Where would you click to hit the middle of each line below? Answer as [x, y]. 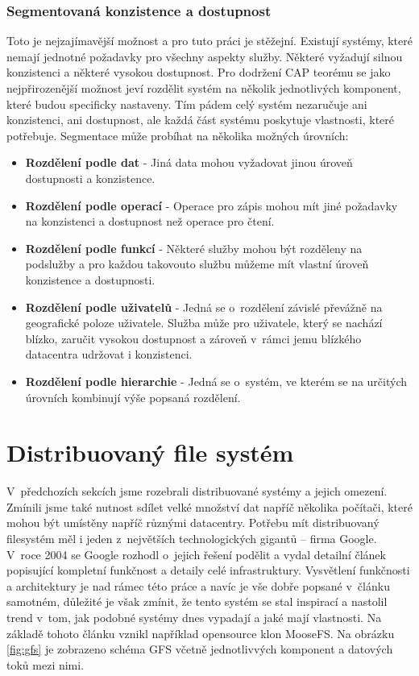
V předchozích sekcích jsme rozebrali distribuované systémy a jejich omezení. [197, 491]
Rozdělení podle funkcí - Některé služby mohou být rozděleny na [194, 248]
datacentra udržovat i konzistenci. [109, 354]
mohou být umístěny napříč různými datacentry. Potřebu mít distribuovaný [193, 523]
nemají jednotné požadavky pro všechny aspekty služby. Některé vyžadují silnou [205, 56]
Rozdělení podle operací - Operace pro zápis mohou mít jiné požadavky [212, 205]
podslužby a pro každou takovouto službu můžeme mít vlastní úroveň [197, 264]
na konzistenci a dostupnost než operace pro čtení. [150, 221]
